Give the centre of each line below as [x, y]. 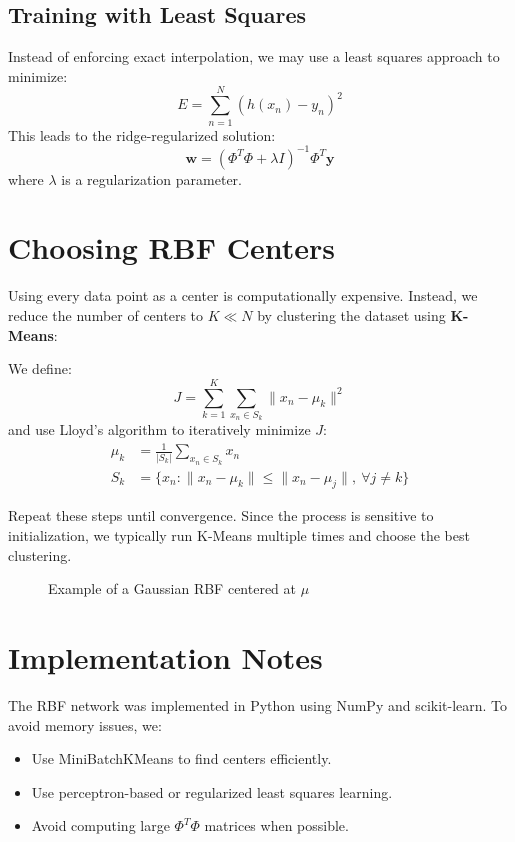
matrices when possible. [276, 825]
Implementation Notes [165, 656]
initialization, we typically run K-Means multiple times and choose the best [239, 535]
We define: [40, 368]
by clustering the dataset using [351, 314]
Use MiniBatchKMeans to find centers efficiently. [181, 758]
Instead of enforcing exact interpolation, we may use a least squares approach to [254, 56]
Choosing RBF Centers [171, 247]
